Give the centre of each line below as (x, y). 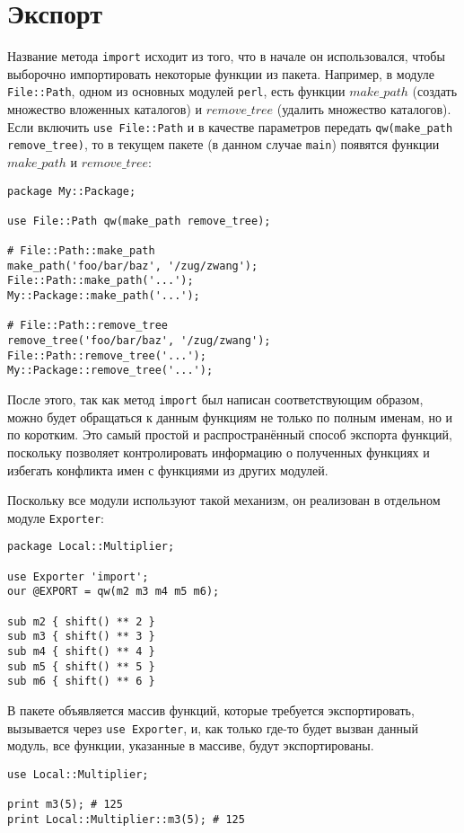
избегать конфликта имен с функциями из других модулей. (168, 470)
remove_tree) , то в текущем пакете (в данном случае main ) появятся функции (223, 144)
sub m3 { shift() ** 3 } (81, 637)
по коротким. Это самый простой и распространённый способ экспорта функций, (230, 434)
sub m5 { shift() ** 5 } (81, 666)
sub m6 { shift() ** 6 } (81, 682)
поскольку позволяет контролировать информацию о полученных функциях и (219, 452)
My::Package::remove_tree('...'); (110, 371)
